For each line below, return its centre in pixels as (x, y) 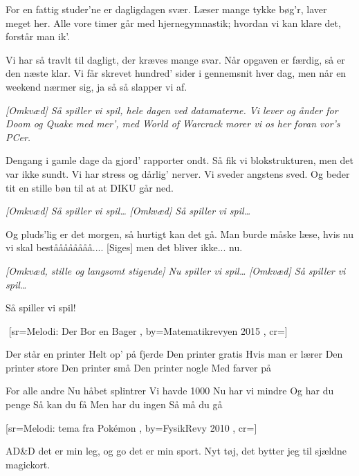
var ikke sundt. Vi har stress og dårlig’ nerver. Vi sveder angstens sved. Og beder (178, 173)
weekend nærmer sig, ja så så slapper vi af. (96, 86)
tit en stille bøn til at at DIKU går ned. (90, 187)
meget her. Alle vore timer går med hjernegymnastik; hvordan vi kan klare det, (173, 22)
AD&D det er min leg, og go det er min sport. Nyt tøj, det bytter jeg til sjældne (176, 451)
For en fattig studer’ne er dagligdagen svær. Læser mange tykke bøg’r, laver (166, 9)
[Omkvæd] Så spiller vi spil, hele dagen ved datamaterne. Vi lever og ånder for (172, 110)
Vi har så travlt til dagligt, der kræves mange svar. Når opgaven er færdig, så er (175, 59)
